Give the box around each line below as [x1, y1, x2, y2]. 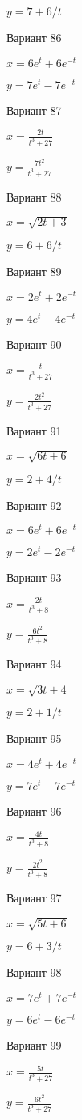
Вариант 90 [6, 335, 62, 352]
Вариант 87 [6, 101, 62, 118]
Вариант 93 [6, 569, 62, 586]
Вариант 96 [6, 803, 62, 820]
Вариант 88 [6, 188, 62, 205]
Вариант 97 [6, 889, 62, 906]
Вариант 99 [6, 1037, 62, 1054]
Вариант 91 [6, 422, 62, 439]
